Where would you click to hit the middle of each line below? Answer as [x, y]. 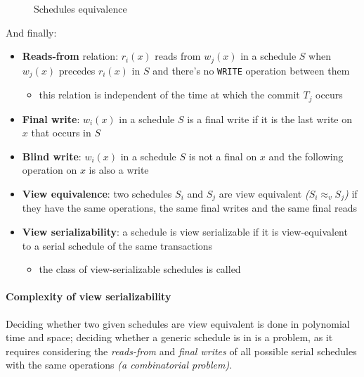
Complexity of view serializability [89, 296]
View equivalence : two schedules [97, 193]
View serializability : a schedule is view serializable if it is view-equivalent [185, 231]
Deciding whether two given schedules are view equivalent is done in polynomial [178, 323]
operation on [50, 170]
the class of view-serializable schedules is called [140, 269]
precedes [77, 70]
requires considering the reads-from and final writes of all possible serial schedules [181, 351]
